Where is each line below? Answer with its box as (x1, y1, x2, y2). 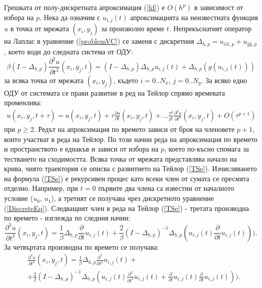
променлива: (4, 97, 42, 108)
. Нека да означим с (39, 12, 100, 22)
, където (113, 75, 138, 85)
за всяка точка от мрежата (4, 75, 84, 85)
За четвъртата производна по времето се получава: (4, 241, 159, 252)
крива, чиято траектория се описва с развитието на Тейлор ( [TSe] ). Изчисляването (4, 163, 257, 174)
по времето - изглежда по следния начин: (4, 212, 130, 223)
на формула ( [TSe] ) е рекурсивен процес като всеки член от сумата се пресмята (4, 173, 249, 183)
